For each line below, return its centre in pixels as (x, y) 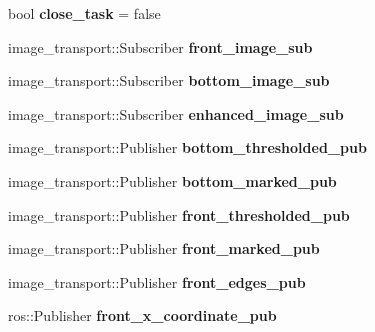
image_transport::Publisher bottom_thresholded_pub (187, 147)
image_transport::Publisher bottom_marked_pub (172, 180)
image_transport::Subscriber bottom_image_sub (169, 80)
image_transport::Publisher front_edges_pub (157, 281)
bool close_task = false (84, 13)
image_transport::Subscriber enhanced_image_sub (176, 113)
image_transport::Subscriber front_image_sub (160, 46)
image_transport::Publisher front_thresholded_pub (179, 214)
